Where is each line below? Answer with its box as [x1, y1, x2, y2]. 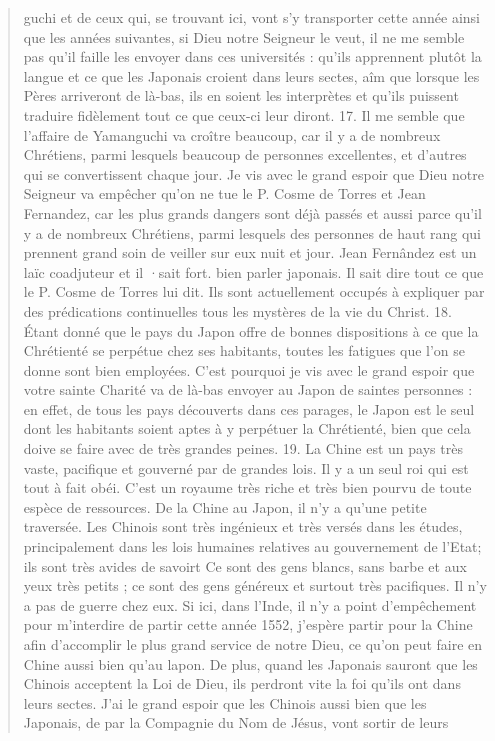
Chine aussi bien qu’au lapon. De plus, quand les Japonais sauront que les [23, 653, 478, 674]
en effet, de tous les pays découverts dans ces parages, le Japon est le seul [23, 398, 475, 419]
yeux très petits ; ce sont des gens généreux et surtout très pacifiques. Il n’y [23, 575, 487, 596]
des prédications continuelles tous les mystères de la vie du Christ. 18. [23, 300, 452, 321]
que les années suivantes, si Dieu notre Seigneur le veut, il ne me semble [23, 26, 465, 47]
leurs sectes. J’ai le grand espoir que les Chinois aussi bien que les [23, 692, 427, 713]
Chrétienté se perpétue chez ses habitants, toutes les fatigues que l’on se [23, 340, 466, 361]
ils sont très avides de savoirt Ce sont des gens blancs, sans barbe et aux [23, 555, 467, 576]
